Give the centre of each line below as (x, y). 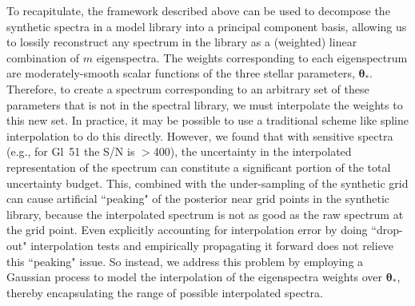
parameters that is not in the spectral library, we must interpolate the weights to (205, 104)
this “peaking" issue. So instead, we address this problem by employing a (185, 261)
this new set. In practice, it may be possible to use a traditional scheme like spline (208, 120)
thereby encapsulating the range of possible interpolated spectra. (165, 292)
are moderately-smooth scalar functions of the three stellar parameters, (181, 73)
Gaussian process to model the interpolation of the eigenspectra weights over (195, 277)
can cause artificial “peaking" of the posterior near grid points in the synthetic (198, 199)
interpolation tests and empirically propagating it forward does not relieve (212, 245)
